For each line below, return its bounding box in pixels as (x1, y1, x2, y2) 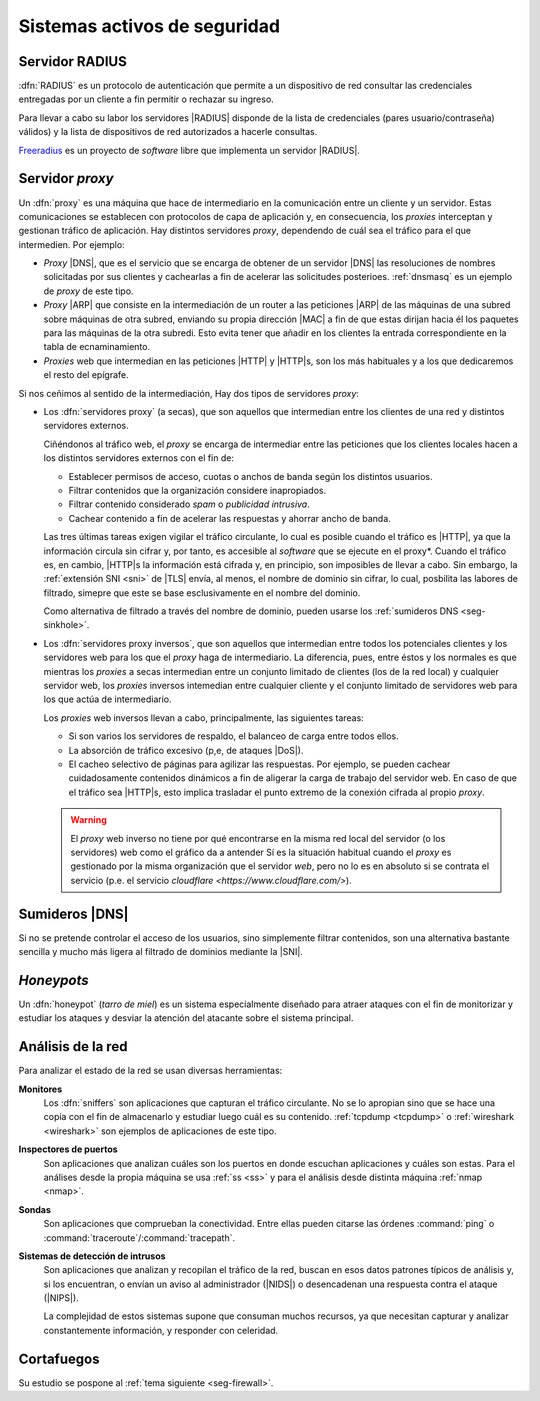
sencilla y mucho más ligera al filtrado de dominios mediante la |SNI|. (18, 946, 304, 958)
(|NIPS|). (43, 1292, 79, 1304)
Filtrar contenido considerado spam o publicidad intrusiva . (68, 498, 310, 510)
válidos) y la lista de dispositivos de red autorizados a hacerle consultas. (18, 126, 318, 138)
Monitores (18, 1083, 63, 1095)
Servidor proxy (18, 170, 114, 187)
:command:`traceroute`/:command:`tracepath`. (43, 1231, 236, 1244)
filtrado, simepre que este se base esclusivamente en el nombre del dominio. (43, 586, 361, 599)
